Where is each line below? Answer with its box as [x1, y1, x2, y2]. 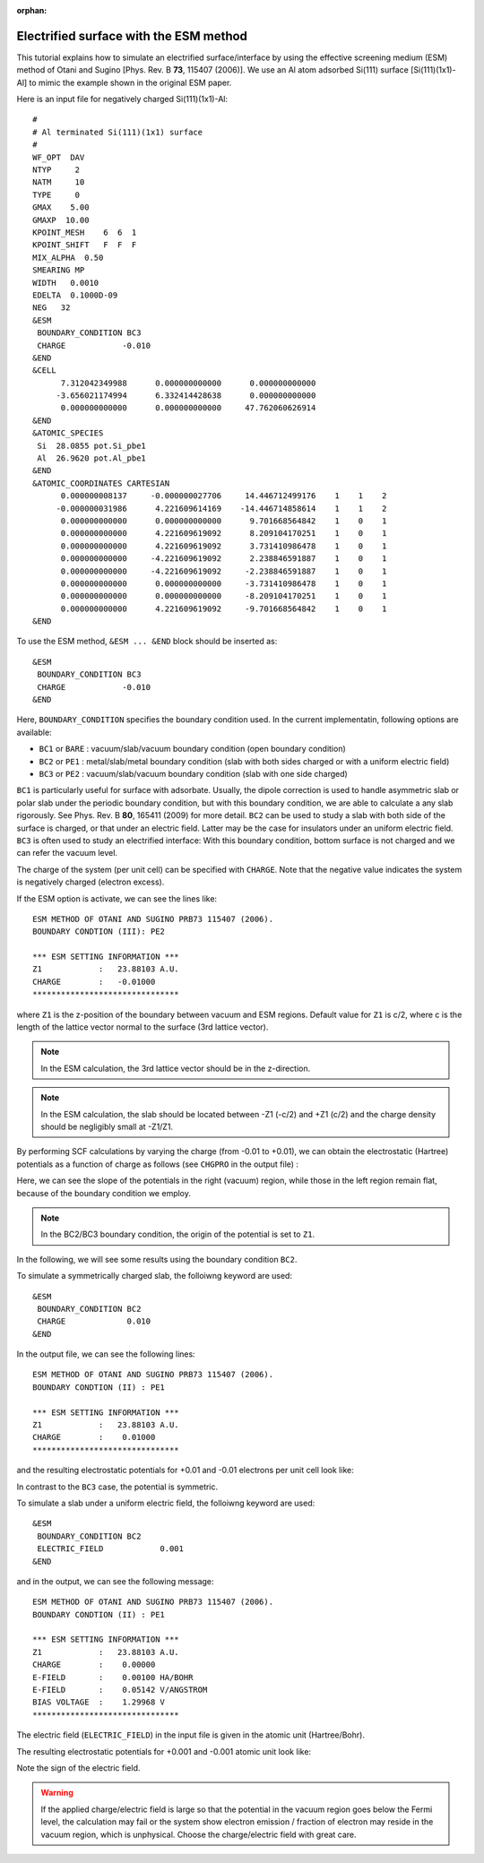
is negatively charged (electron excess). [16, 876, 165, 887]
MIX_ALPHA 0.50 [32, 252, 104, 263]
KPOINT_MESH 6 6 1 [32, 227, 137, 237]
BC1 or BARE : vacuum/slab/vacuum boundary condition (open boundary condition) [39, 744, 347, 755]
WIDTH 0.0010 [32, 278, 99, 288]
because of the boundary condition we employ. [16, 1187, 192, 1198]
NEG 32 [32, 303, 71, 313]
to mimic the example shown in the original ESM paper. [29, 77, 232, 88]
